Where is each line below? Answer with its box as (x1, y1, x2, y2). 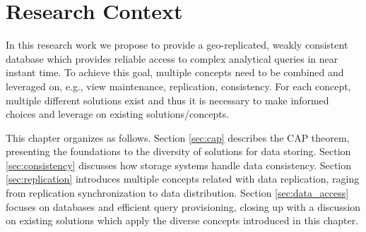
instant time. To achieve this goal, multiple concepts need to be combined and (6, 65, 344, 80)
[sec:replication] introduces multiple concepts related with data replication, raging (6, 171, 360, 186)
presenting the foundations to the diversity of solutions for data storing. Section (6, 144, 351, 159)
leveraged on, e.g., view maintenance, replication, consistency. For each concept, (6, 78, 351, 93)
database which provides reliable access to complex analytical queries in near (6, 51, 338, 66)
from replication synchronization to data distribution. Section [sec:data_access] (6, 185, 349, 200)
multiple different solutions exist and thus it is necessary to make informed (6, 92, 329, 107)
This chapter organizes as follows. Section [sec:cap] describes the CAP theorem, (6, 130, 350, 145)
